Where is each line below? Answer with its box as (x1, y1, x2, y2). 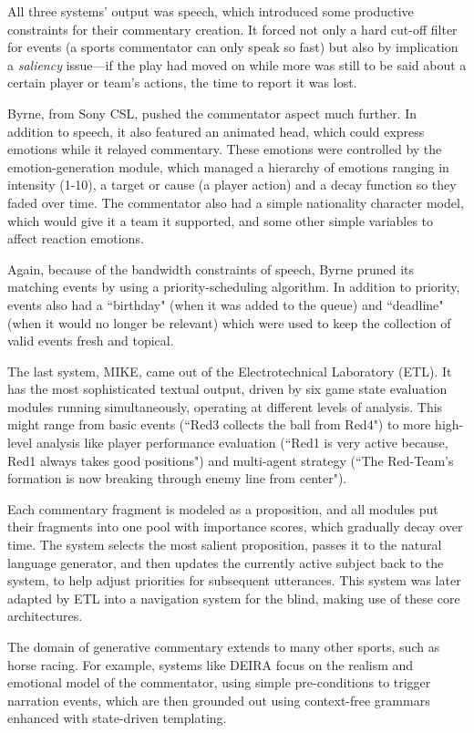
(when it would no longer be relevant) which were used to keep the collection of (7, 313, 451, 332)
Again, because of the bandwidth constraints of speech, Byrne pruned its (7, 259, 414, 278)
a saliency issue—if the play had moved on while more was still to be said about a (7, 55, 467, 74)
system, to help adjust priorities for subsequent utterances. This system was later (7, 571, 461, 590)
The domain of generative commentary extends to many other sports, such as (7, 637, 440, 656)
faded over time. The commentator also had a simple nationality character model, (7, 192, 464, 212)
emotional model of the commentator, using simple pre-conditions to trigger (7, 673, 431, 692)
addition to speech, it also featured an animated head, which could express (7, 121, 425, 140)
